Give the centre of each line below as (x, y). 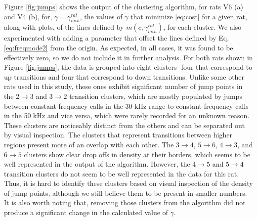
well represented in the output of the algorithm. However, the (97, 164)
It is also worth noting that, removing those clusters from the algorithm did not (125, 202)
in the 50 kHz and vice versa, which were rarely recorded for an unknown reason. (127, 115)
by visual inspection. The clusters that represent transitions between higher (118, 135)
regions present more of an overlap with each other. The (89, 144)
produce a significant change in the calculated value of (86, 212)
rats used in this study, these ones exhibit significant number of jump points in (123, 86)
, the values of (101, 16)
